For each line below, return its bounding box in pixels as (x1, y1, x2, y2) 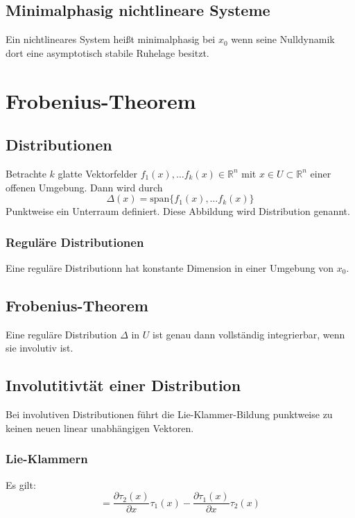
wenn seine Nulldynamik (231, 32, 335, 46)
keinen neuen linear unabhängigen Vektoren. (6, 420, 194, 435)
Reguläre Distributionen (6, 233, 144, 250)
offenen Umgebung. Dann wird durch (6, 180, 163, 194)
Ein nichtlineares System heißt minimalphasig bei (6, 32, 216, 46)
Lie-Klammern (6, 450, 88, 467)
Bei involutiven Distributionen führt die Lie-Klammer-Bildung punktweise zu (6, 407, 333, 422)
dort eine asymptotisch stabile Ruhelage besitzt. (6, 45, 209, 60)
